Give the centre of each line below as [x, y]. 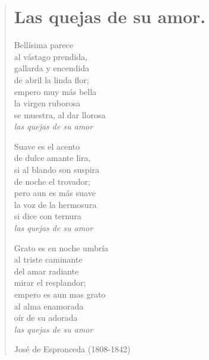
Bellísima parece [44, 45]
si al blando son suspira [57, 170]
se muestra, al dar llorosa [60, 114]
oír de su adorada [46, 318]
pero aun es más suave [55, 193]
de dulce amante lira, [52, 158]
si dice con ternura [48, 216]
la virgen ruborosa [47, 103]
